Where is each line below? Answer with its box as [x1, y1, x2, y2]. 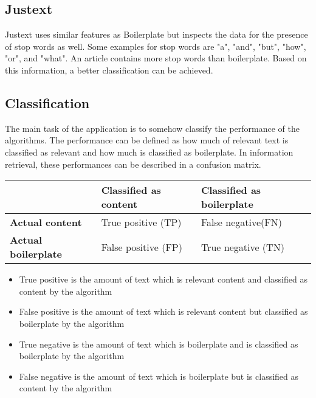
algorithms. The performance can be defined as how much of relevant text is [5, 134, 289, 146]
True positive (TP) [101, 215, 182, 230]
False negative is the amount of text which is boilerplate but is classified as [19, 369, 299, 382]
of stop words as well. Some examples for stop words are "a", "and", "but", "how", [5, 39, 306, 52]
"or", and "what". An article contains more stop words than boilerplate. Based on [5, 52, 307, 64]
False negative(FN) [201, 215, 282, 230]
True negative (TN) [201, 239, 284, 254]
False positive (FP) [101, 239, 182, 254]
